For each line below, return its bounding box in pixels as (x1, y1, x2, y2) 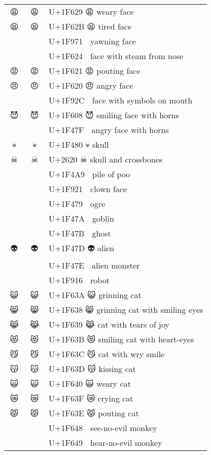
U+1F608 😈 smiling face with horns (49, 109, 179, 121)
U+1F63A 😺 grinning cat (49, 289, 142, 301)
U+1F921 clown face (49, 183, 127, 195)
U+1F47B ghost (49, 227, 111, 239)
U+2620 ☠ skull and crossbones (49, 153, 163, 165)
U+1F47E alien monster (49, 259, 140, 271)
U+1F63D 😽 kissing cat (49, 363, 136, 374)
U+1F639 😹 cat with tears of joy (49, 318, 169, 330)
